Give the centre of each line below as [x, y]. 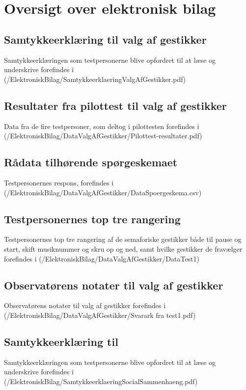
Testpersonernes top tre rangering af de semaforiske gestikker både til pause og [123, 239]
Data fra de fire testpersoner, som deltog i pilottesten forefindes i [102, 126]
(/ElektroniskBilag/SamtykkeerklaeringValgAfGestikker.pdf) [95, 79]
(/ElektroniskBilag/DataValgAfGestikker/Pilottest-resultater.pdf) [103, 136]
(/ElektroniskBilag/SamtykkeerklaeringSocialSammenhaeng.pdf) [101, 381]
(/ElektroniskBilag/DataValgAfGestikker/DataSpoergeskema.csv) [103, 192]
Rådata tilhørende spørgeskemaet [91, 162]
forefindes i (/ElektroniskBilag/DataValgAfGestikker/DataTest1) [102, 258]
